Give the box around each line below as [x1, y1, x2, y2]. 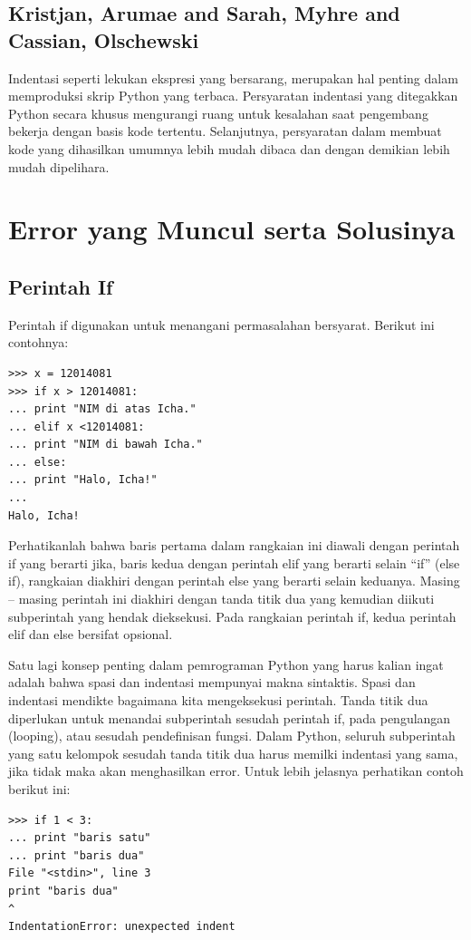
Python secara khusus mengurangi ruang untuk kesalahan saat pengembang [8, 103, 428, 122]
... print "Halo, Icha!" [8, 473, 158, 487]
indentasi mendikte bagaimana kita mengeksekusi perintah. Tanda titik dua [8, 691, 428, 710]
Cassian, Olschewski [8, 25, 199, 53]
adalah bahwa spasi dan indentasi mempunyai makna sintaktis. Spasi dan [8, 673, 416, 692]
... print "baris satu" [8, 831, 151, 845]
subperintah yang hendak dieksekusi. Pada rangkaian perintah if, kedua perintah [8, 606, 457, 625]
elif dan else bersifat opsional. [8, 625, 173, 644]
